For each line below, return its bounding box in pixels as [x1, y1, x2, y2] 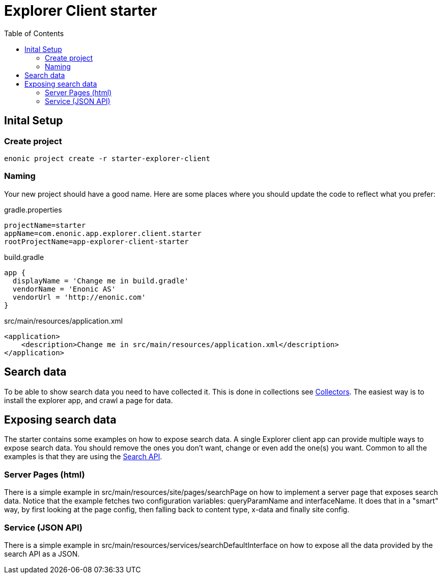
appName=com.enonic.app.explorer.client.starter [4, 229, 202, 238]
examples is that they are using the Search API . [4, 452, 162, 461]
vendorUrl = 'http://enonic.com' [12, 293, 146, 301]
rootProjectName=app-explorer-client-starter [4, 237, 189, 246]
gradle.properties [4, 205, 62, 214]
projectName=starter [4, 221, 86, 229]
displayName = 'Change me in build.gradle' [12, 276, 189, 285]
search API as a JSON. [4, 549, 80, 558]
